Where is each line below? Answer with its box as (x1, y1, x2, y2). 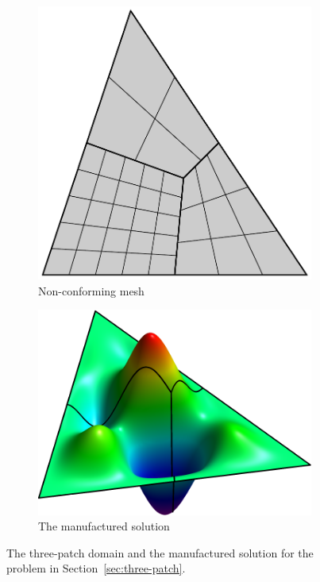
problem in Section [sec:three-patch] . (6, 560, 186, 576)
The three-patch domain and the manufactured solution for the (6, 544, 314, 561)
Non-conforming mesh (38, 282, 145, 299)
